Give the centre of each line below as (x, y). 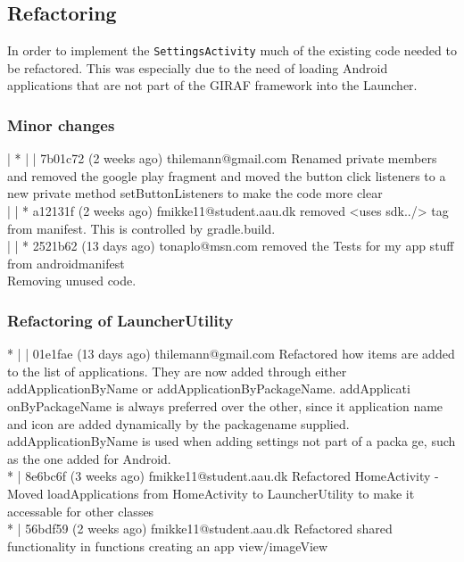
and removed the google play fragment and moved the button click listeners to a (227, 175)
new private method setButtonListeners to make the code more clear (195, 193)
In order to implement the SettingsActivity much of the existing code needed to (232, 50)
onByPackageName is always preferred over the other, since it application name (225, 406)
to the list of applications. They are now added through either (177, 371)
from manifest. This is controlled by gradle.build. (141, 228)
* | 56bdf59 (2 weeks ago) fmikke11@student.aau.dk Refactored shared (200, 529)
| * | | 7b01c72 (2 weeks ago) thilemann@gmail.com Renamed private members (222, 158)
